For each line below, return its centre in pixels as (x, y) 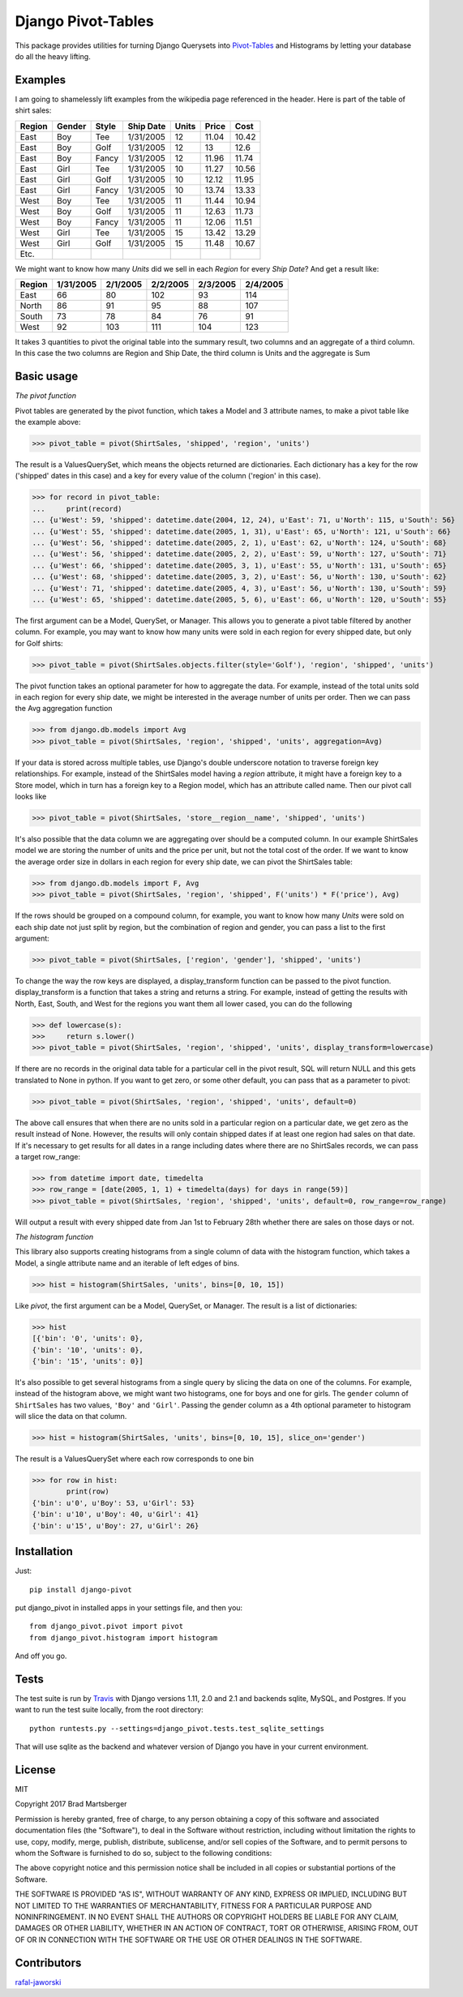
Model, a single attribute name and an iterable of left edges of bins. (127, 1263)
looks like (31, 796)
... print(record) (77, 508)
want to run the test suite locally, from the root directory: (109, 1710)
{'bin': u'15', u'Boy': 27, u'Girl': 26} (116, 1526)
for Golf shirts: (39, 643)
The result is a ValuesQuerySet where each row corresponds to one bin (135, 1459)
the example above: (48, 422)
